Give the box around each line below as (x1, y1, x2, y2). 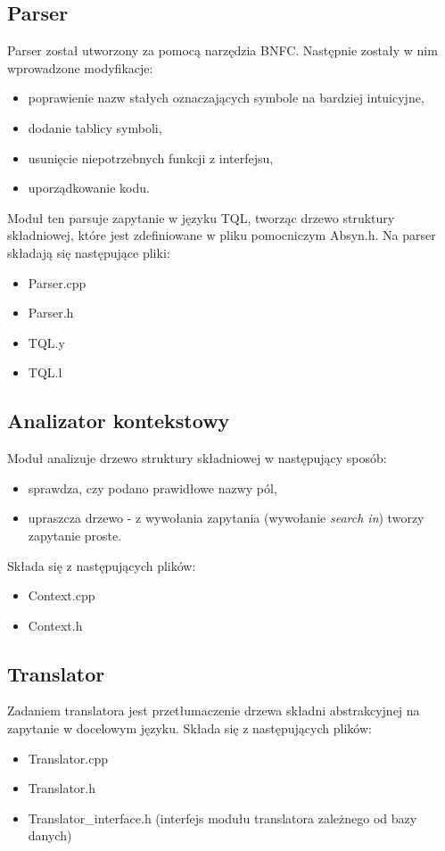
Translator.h (28, 779, 96, 797)
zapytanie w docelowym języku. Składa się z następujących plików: (7, 719, 372, 738)
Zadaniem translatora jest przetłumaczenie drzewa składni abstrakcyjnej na (7, 701, 420, 720)
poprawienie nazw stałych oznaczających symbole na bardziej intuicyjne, (28, 88, 424, 107)
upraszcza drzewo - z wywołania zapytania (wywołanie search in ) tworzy (28, 508, 424, 527)
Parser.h (28, 303, 74, 322)
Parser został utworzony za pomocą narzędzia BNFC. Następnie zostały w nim (7, 41, 438, 60)
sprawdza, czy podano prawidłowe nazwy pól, (28, 478, 277, 497)
